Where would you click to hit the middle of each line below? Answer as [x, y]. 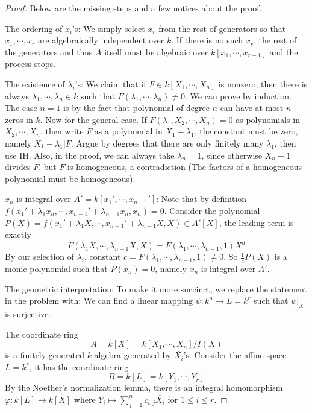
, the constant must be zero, [246, 131]
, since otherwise [232, 155]
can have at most [252, 108]
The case [21, 108]
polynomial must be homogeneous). [70, 178]
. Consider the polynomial [212, 210]
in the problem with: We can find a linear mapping [99, 301]
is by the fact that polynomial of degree [136, 108]
